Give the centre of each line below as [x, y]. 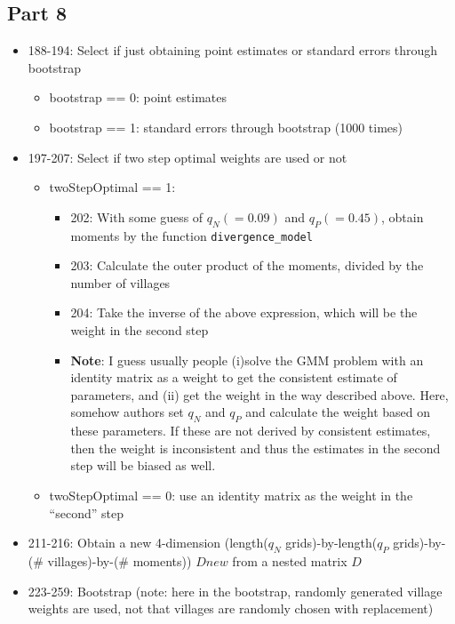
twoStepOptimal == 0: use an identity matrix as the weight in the [231, 495]
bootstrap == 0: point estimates [138, 97]
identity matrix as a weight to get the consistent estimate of [234, 377]
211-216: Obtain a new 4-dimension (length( [148, 543]
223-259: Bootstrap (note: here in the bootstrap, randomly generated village [235, 591]
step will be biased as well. [143, 465]
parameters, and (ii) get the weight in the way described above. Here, [259, 394]
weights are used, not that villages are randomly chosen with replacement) [231, 608]
